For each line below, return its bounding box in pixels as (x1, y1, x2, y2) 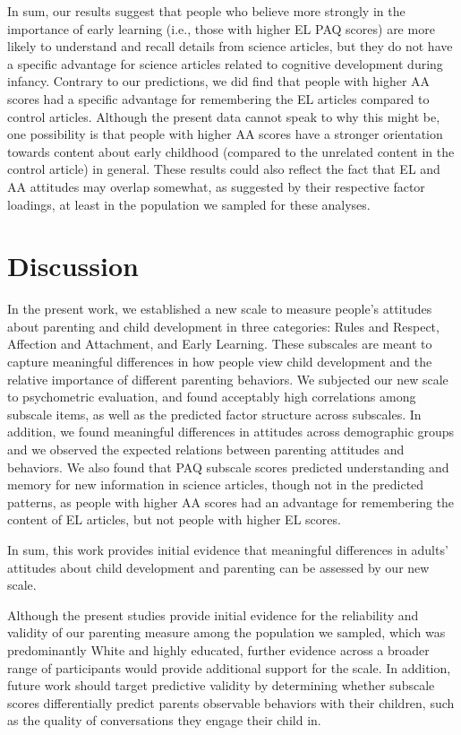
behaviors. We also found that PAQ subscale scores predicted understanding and (7, 457, 449, 476)
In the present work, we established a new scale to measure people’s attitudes (7, 299, 432, 318)
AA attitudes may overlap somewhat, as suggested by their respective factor (7, 177, 425, 195)
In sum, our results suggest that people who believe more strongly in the (7, 2, 406, 20)
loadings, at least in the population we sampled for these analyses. (7, 195, 371, 213)
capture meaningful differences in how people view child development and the (7, 352, 432, 371)
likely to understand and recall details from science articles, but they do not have (7, 37, 453, 56)
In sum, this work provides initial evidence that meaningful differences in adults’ (7, 540, 448, 558)
